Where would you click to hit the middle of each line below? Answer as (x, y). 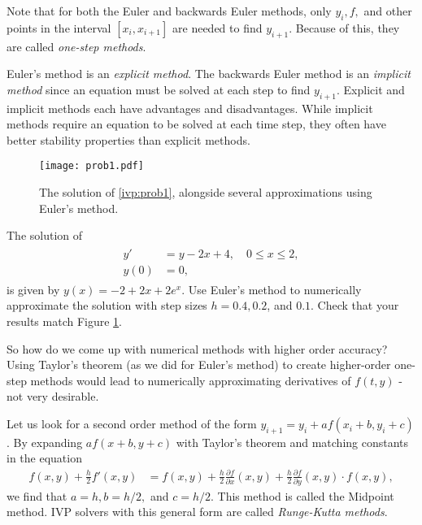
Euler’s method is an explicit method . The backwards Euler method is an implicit (209, 74)
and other (388, 11)
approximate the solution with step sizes (107, 305)
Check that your (358, 305)
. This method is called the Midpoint (302, 495)
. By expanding (45, 442)
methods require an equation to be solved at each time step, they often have (196, 124)
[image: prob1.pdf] (91, 166)
